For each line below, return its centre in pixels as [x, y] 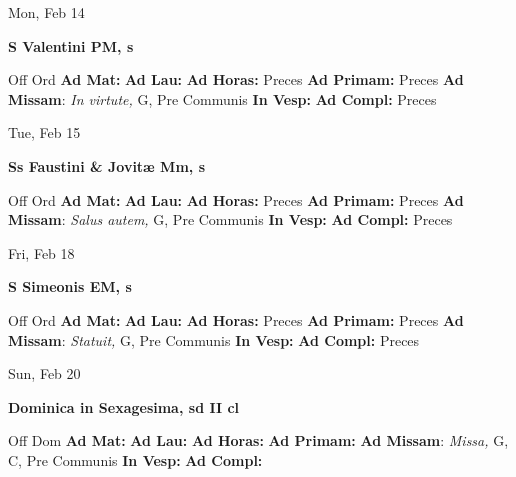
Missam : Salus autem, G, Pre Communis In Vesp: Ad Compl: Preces [230, 219]
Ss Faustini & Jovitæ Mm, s [106, 165]
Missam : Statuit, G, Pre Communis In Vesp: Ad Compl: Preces [214, 339]
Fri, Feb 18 [41, 252]
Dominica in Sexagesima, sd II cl [124, 406]
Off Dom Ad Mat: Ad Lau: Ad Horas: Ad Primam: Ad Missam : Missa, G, [258, 440]
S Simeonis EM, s [70, 286]
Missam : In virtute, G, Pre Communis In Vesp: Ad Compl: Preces [222, 98]
